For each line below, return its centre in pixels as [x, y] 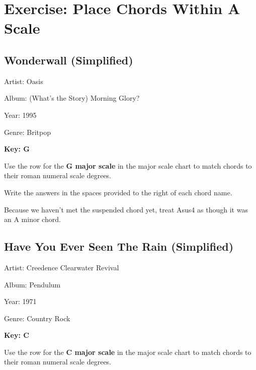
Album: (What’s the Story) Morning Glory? [72, 98]
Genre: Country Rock [37, 318]
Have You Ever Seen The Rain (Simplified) [119, 246]
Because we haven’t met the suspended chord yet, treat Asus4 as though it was [126, 209]
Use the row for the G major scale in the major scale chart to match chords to [128, 165]
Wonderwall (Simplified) [69, 60]
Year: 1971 [20, 301]
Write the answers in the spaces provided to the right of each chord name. [118, 192]
